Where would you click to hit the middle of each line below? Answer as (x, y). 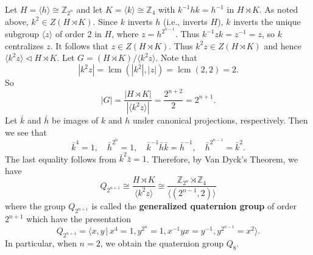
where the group (35, 206)
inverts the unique (267, 21)
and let (90, 9)
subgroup (22, 34)
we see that (26, 132)
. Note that (176, 58)
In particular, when (41, 243)
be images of (75, 120)
